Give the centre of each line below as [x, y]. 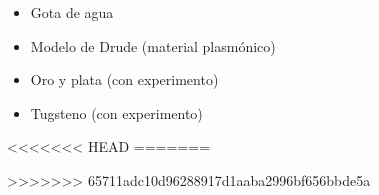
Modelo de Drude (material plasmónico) [153, 45]
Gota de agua [72, 12]
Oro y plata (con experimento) [124, 79]
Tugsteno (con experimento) [116, 112]
